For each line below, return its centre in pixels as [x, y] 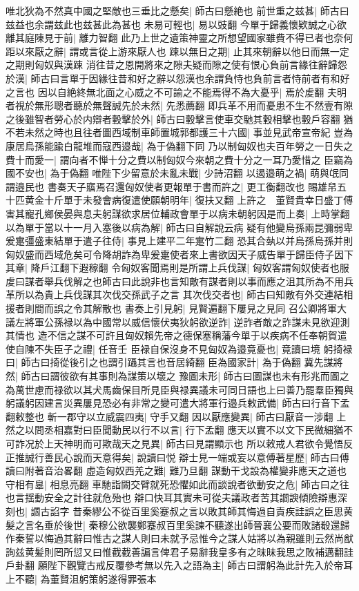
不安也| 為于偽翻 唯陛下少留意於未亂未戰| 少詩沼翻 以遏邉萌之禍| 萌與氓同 [182, 173]
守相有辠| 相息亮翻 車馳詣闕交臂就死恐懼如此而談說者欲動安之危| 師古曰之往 [177, 484]
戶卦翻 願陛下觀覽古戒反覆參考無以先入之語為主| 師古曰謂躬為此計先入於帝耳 [179, 565]
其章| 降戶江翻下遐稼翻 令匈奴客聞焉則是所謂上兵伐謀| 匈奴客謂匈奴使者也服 [177, 268]
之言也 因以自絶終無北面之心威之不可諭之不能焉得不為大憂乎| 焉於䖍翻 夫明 [176, 91]
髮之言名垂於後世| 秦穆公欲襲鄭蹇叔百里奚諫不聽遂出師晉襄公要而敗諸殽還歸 [178, 524]
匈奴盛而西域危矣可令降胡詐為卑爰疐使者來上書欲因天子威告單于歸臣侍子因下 [179, 254]
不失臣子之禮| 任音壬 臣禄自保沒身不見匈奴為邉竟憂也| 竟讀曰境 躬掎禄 [193, 348]
